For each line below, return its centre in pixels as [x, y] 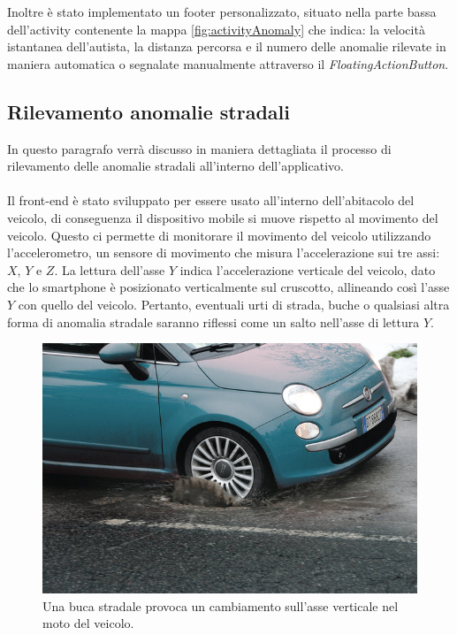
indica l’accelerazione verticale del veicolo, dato [308, 269]
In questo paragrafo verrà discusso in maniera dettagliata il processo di [199, 148]
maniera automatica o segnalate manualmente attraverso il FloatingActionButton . [228, 63]
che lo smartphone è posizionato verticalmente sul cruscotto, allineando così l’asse [228, 287]
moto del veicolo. [88, 623]
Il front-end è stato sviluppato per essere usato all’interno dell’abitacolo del [211, 200]
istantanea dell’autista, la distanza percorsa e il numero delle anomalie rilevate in [227, 46]
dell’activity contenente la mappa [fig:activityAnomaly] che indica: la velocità [216, 29]
